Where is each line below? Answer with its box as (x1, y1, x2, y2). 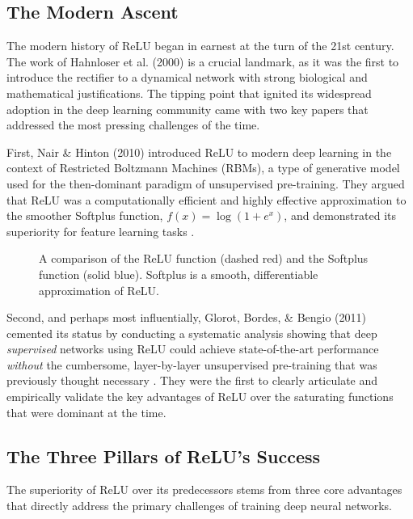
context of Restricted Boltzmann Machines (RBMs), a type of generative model (6, 159, 400, 176)
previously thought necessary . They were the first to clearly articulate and (6, 372, 378, 389)
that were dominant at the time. (6, 403, 166, 420)
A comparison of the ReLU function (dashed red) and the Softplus (39, 250, 369, 267)
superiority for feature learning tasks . (6, 222, 195, 239)
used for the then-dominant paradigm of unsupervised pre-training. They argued (6, 175, 405, 192)
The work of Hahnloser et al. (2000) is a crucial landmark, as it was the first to (6, 53, 399, 70)
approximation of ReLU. (39, 281, 160, 298)
